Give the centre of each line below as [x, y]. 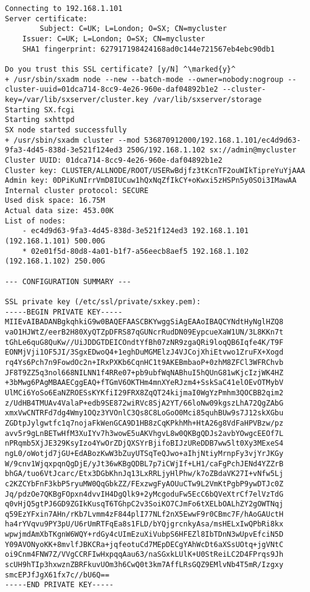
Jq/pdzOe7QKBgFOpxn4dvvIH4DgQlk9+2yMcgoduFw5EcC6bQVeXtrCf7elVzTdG [144, 494]
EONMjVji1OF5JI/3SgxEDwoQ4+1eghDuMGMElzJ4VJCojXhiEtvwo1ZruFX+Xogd [144, 352]
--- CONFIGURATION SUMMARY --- [68, 281]
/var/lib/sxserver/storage [207, 99]
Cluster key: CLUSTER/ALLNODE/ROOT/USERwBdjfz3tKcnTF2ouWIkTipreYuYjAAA [155, 170]
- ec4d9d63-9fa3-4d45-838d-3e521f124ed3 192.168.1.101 [135, 231]
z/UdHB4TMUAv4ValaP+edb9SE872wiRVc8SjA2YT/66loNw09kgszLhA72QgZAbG [144, 403]
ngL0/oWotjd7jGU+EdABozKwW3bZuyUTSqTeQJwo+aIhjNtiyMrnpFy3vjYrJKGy [144, 453]
